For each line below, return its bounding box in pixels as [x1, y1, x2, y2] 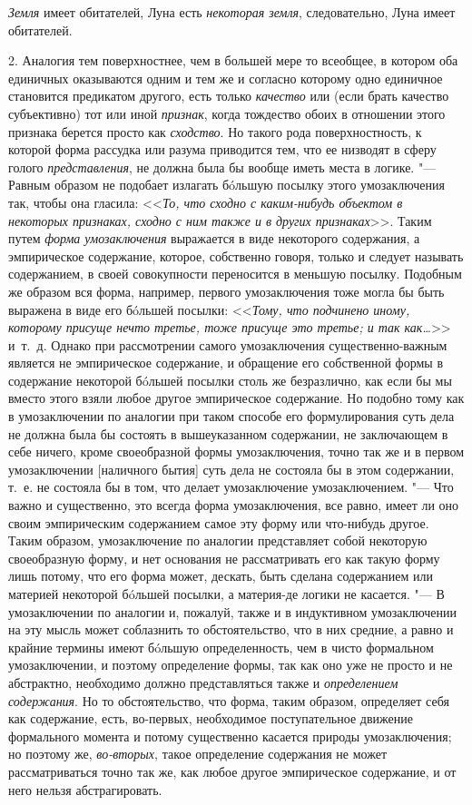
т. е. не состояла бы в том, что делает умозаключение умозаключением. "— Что [8, 477, 454, 496]
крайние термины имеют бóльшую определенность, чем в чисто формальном [8, 637, 434, 656]
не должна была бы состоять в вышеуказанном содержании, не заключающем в [8, 424, 448, 443]
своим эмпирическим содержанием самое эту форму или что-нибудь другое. [8, 513, 429, 532]
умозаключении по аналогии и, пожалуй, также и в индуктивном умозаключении [8, 602, 457, 621]
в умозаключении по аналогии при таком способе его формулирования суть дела [8, 407, 455, 426]
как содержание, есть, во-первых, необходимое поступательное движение [8, 709, 413, 728]
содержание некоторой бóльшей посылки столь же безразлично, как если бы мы [8, 370, 452, 389]
